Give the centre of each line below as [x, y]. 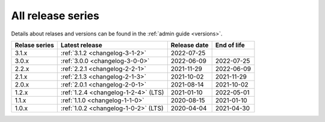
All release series [55, 16]
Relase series [34, 45]
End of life [230, 45]
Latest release [81, 45]
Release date [190, 45]
